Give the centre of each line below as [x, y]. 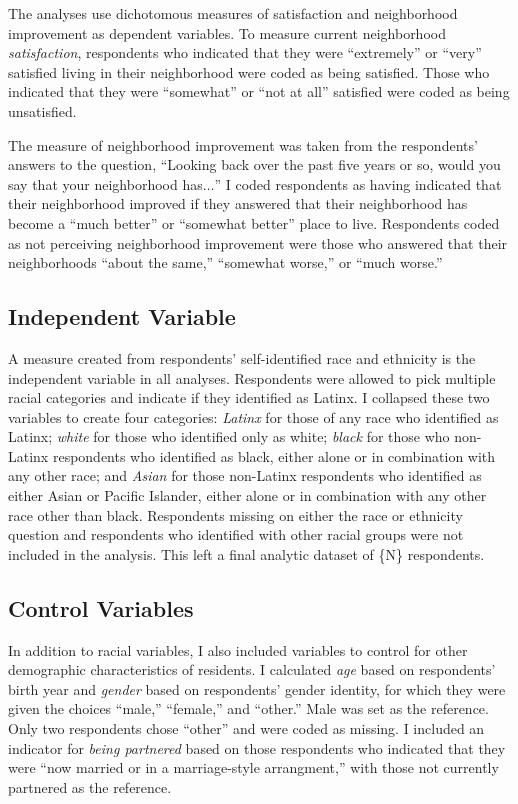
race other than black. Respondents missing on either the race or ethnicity [235, 514]
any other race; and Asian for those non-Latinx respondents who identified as [245, 475]
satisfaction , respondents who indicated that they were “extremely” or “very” [245, 52]
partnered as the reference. [90, 786]
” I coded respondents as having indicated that [358, 183]
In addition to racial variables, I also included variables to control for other [238, 649]
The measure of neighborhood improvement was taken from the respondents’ [243, 144]
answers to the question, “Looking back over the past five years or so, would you [254, 164]
